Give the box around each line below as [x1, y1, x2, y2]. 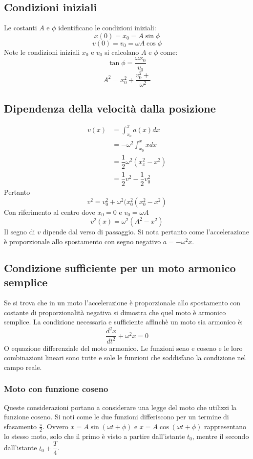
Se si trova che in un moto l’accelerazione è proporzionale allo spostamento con [4, 298, 241, 307]
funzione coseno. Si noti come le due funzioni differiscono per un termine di [4, 412, 229, 422]
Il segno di [4, 227, 35, 237]
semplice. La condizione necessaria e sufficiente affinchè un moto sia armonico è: [4, 317, 243, 327]
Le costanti [4, 23, 37, 33]
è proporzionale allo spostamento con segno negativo [4, 236, 161, 246]
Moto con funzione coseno [4, 383, 108, 395]
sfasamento [4, 421, 37, 431]
